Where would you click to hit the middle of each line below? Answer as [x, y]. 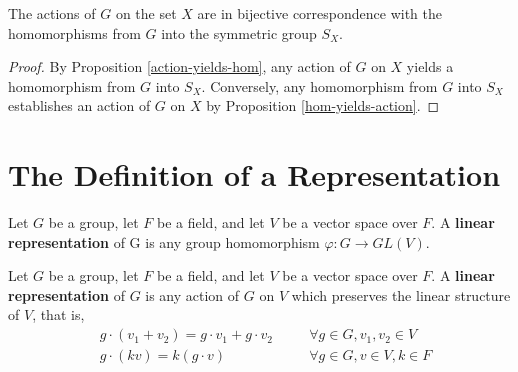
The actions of [52, 13]
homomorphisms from [74, 32]
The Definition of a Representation [254, 174]
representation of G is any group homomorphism [164, 241]
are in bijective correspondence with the [319, 13]
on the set [146, 13]
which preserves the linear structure [401, 294]
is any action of [192, 294]
